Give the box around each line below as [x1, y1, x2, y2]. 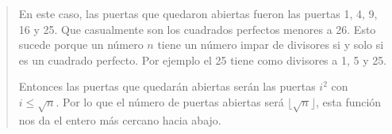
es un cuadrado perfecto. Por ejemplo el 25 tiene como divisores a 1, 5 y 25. [18, 51, 387, 68]
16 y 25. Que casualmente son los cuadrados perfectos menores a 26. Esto [18, 20, 376, 37]
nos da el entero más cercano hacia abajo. [18, 111, 221, 128]
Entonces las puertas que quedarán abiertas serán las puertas [18, 78, 316, 95]
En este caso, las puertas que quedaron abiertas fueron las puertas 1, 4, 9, [18, 6, 378, 21]
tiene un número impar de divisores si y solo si [157, 36, 384, 53]
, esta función [315, 93, 382, 110]
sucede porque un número [18, 36, 144, 53]
